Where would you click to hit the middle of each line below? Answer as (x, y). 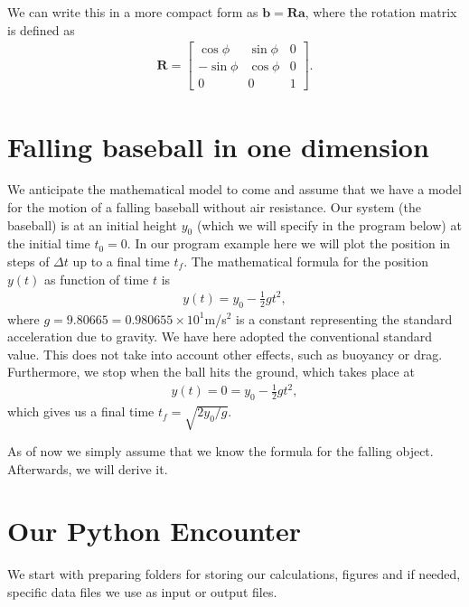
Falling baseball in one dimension (218, 146)
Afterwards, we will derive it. (88, 468)
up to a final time (121, 261)
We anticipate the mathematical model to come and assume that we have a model (234, 189)
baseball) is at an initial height (93, 224)
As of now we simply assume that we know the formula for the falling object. (220, 451)
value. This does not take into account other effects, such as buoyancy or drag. (225, 354)
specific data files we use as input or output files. (142, 591)
